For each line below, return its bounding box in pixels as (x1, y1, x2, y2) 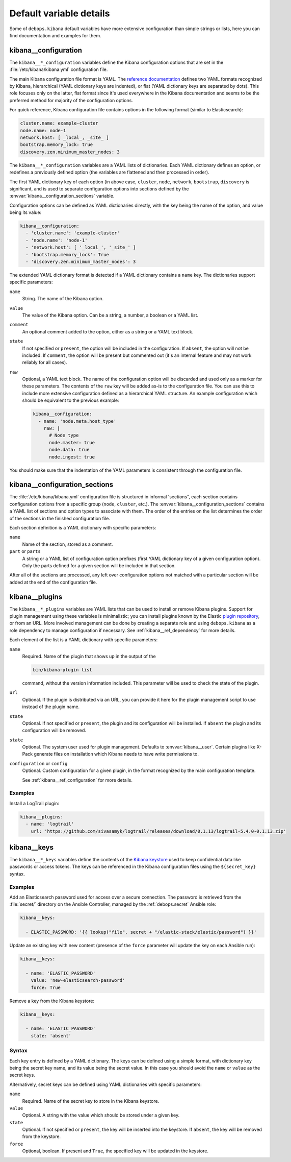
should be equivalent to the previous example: (22, 397, 119, 403)
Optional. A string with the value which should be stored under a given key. (22, 1112, 180, 1118)
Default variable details (9, 8, 110, 19)
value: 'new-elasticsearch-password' (31, 978, 125, 983)
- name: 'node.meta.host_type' (38, 418, 117, 424)
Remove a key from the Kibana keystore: (9, 998, 94, 1004)
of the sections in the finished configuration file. (9, 515, 111, 521)
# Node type (49, 432, 79, 439)
